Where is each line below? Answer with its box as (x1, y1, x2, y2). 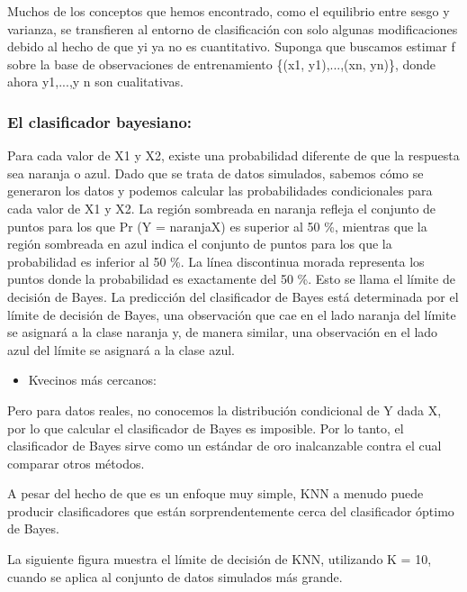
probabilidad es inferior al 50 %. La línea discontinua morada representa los (7, 251, 425, 270)
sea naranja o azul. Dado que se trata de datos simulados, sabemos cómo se (7, 163, 424, 182)
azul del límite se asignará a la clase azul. (7, 340, 236, 359)
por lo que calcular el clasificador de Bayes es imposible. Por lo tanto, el (7, 418, 404, 437)
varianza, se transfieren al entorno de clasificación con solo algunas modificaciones (7, 19, 458, 38)
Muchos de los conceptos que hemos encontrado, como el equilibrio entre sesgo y (7, 2, 450, 20)
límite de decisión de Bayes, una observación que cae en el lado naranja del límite (7, 305, 456, 323)
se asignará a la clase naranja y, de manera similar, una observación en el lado (7, 323, 438, 342)
